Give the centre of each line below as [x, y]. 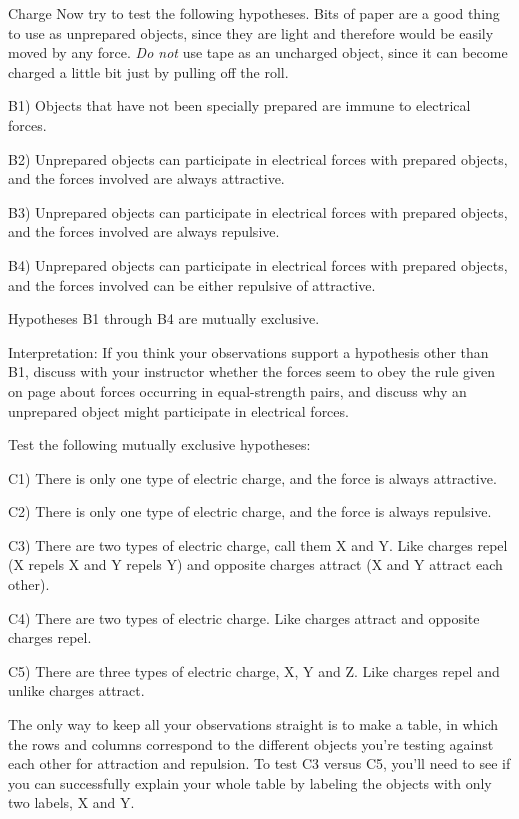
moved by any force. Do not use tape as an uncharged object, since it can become [258, 52]
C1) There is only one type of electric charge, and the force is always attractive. [252, 477]
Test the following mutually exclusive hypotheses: [159, 444]
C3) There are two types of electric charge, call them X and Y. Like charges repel [258, 544]
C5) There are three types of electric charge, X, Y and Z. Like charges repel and [254, 670]
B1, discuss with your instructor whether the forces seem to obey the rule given [251, 371]
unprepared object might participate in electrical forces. [178, 410]
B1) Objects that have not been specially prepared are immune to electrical [239, 105]
